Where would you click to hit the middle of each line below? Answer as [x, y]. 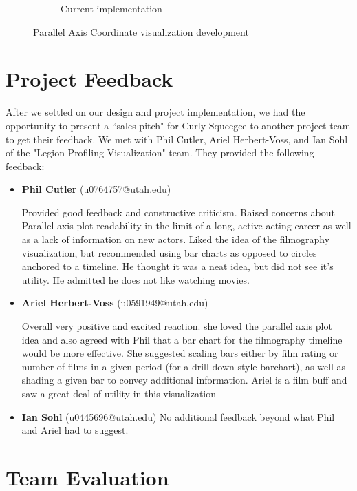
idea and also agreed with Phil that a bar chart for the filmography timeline [182, 339]
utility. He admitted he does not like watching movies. [136, 279]
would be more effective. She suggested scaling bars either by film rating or [180, 353]
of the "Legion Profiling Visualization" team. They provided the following [160, 153]
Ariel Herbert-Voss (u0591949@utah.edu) [115, 303]
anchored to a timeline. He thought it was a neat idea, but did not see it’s [177, 266]
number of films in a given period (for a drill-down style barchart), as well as [184, 366]
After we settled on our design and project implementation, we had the [155, 112]
